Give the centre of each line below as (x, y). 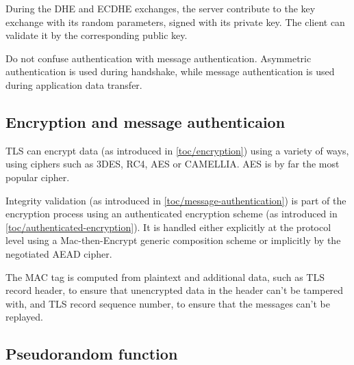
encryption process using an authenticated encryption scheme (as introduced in (172, 214)
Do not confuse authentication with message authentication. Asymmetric (159, 58)
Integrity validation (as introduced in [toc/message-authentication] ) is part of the (176, 200)
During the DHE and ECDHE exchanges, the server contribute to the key (161, 8)
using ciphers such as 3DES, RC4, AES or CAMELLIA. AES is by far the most (173, 164)
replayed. (24, 317)
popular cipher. (38, 177)
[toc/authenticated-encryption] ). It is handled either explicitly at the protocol (168, 227)
